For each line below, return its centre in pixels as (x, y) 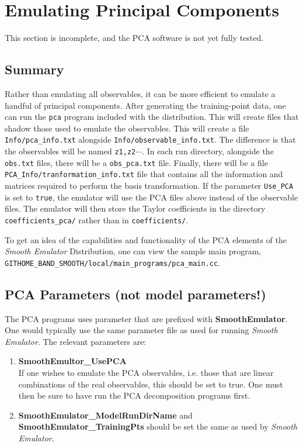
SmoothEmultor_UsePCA (72, 361)
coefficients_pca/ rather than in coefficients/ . (97, 219)
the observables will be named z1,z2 (70, 151)
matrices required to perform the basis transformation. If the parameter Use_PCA (149, 185)
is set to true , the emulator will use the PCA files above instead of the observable (151, 197)
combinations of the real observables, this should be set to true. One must (151, 384)
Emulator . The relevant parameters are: (76, 341)
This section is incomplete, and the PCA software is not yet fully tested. (134, 38)
